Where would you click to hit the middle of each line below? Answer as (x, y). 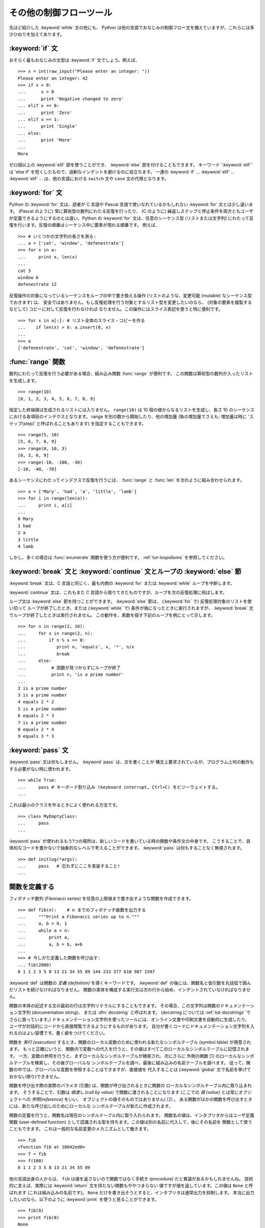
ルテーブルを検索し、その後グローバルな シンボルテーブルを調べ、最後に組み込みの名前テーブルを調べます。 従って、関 (130, 1062)
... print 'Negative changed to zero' (71, 99)
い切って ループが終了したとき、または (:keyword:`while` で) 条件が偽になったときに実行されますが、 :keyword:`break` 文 (131, 608)
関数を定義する (32, 887)
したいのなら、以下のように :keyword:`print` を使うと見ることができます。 (84, 1199)
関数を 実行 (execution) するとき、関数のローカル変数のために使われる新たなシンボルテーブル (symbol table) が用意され (130, 1042)
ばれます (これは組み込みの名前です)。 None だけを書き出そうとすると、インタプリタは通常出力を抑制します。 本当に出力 (132, 1192)
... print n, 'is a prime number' (71, 674)
